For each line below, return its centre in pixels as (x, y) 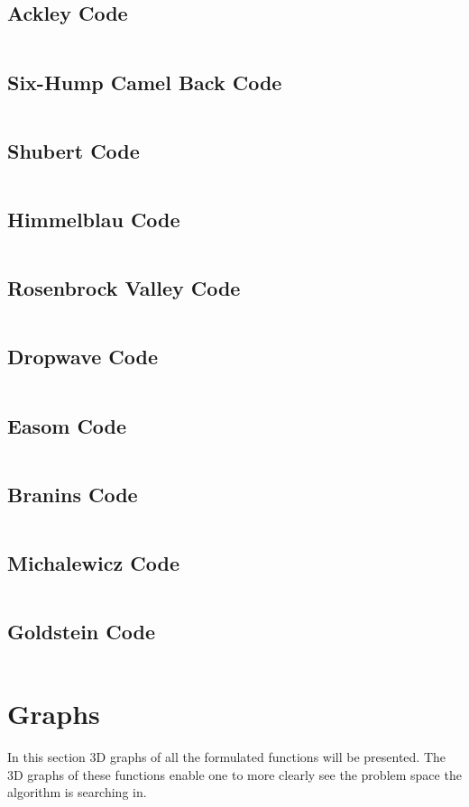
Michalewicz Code (93, 563)
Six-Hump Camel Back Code (145, 82)
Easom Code (67, 425)
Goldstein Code (82, 632)
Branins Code (73, 494)
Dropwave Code (83, 357)
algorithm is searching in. (77, 792)
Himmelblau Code (94, 219)
